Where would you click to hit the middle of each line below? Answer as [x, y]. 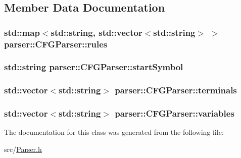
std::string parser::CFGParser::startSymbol [94, 67]
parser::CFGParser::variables [175, 113]
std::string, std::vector [97, 32]
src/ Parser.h [23, 149]
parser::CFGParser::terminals [176, 90]
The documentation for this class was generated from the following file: [114, 132]
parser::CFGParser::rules [56, 44]
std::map [22, 32]
